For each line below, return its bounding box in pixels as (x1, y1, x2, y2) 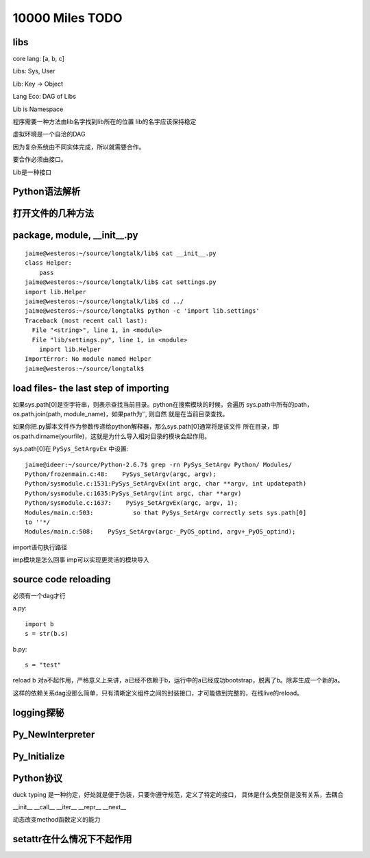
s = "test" (25, 660, 62, 669)
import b (25, 620, 54, 628)
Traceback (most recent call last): (25, 316, 148, 324)
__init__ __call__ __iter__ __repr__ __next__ (12, 803, 127, 811)
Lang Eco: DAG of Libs (12, 93, 77, 101)
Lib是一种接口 (12, 168, 51, 176)
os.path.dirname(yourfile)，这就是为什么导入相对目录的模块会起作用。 (12, 432, 211, 440)
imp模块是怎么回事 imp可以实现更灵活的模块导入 (12, 556, 150, 564)
